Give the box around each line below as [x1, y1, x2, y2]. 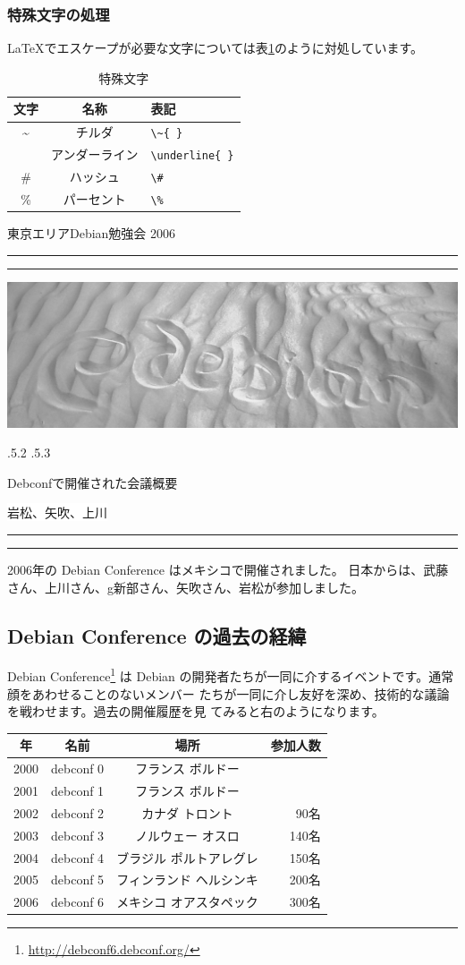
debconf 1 [51, 781, 105, 800]
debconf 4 [51, 848, 105, 867]
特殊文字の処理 [7, 3, 110, 25]
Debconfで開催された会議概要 [7, 473, 178, 491]
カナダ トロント [141, 803, 233, 822]
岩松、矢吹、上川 [7, 503, 107, 522]
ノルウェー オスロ [135, 825, 240, 844]
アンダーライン [51, 145, 139, 164]
